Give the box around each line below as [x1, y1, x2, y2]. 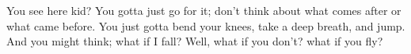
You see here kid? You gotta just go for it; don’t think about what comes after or [6, 2, 401, 18]
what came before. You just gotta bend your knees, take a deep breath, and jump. [6, 17, 405, 34]
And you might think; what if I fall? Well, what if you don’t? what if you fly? [6, 33, 383, 49]
